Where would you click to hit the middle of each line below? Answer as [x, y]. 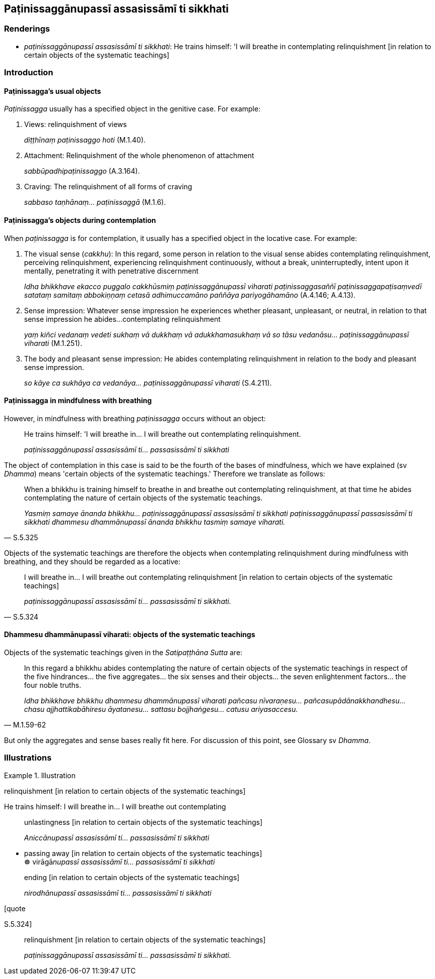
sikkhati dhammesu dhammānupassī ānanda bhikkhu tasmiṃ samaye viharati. [155, 522]
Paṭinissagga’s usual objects [53, 91]
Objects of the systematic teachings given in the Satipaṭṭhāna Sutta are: [123, 653]
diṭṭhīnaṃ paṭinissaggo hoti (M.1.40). [85, 140]
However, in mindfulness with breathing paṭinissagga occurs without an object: [135, 418]
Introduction [29, 73]
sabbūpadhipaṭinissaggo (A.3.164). [82, 171]
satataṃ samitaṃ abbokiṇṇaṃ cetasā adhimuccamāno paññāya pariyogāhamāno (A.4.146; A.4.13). [190, 295]
